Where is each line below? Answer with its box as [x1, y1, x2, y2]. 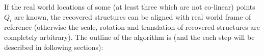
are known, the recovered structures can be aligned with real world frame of [14, 11, 251, 22]
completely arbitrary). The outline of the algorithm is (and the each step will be [4, 31, 255, 42]
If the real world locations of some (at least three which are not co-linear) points [4, 2, 255, 12]
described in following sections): [4, 41, 103, 52]
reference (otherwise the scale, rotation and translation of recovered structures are [4, 22, 260, 32]
